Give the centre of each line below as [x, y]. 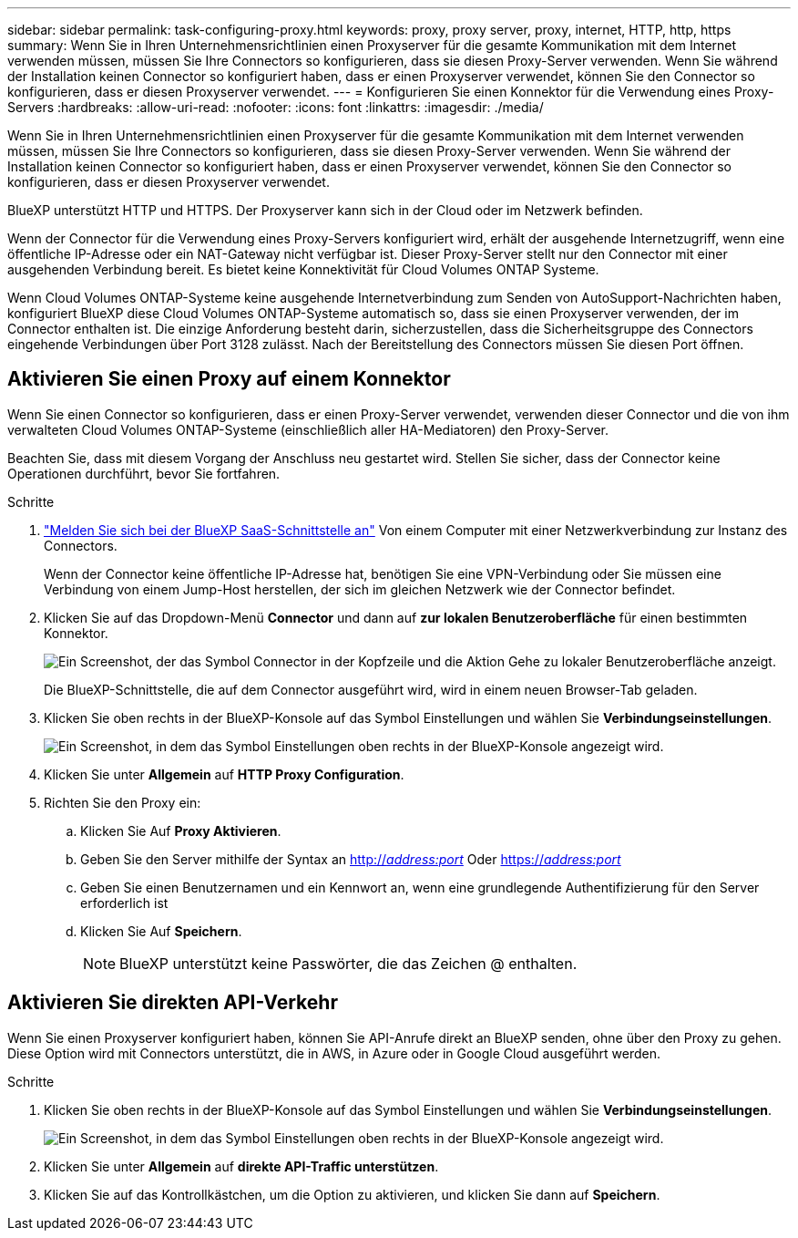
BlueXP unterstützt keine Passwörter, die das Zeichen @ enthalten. [348, 963]
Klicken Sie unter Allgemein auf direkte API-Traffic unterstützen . [241, 1166]
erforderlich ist [124, 903]
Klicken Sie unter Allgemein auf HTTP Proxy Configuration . [224, 774]
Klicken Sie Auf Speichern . [161, 931]
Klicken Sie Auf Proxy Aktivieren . [181, 830]
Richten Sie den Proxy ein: [123, 802]
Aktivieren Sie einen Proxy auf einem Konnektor [229, 379]
